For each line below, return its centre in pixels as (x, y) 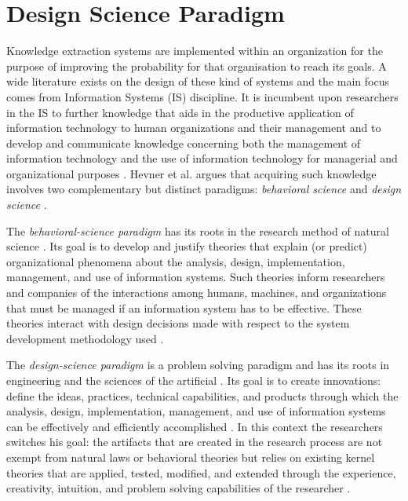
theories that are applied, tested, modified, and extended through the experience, (201, 472)
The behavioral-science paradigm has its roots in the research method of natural (198, 230)
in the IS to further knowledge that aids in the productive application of (180, 112)
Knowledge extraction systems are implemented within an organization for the (195, 51)
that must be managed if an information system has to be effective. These (184, 307)
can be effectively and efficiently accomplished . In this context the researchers (195, 426)
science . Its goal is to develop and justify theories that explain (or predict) (187, 246)
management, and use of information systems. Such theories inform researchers (196, 277)
